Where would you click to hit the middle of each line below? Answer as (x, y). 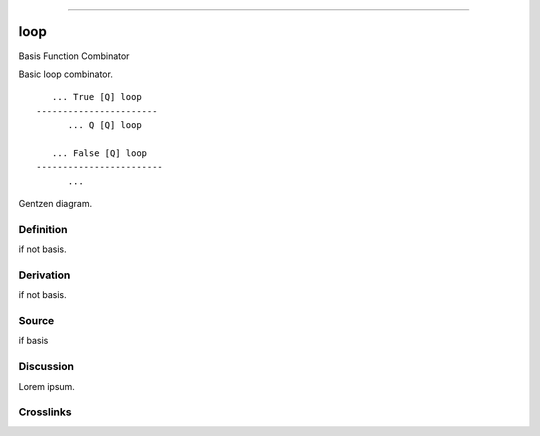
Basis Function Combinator (74, 56)
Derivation (44, 275)
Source (36, 321)
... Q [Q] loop (104, 125)
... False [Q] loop (99, 153)
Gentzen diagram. (55, 204)
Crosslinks (45, 412)
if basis (33, 341)
